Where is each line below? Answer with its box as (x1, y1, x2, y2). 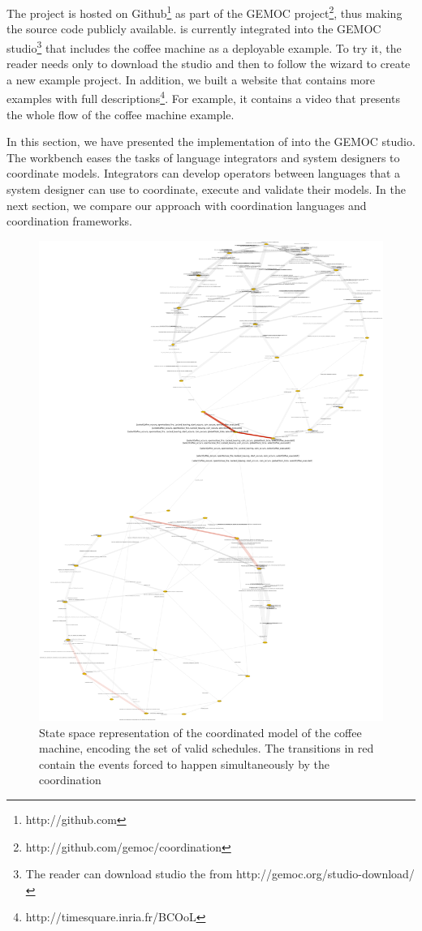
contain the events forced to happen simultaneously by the (39, 755, 330, 772)
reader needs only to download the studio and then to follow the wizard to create (6, 55, 411, 72)
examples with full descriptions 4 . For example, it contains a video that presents (6, 88, 400, 106)
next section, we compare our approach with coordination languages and (6, 196, 367, 213)
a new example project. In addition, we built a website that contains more (6, 71, 376, 88)
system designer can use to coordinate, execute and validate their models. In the (6, 180, 407, 197)
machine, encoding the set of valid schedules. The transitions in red (39, 740, 374, 757)
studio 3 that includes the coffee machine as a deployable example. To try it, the (6, 36, 402, 56)
